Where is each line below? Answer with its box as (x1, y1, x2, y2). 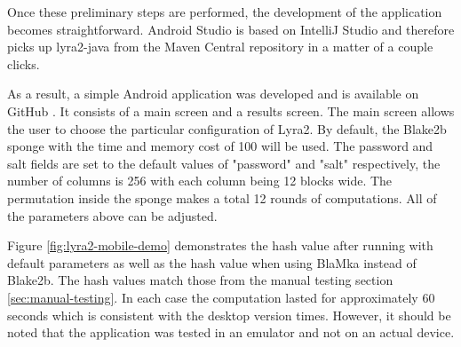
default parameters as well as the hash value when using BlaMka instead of (7, 253, 417, 272)
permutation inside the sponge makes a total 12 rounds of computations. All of (7, 188, 437, 207)
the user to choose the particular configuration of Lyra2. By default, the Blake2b (7, 119, 447, 138)
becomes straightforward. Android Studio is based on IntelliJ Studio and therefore (7, 20, 455, 38)
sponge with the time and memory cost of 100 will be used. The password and (7, 137, 433, 155)
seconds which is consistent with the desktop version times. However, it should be (7, 305, 451, 324)
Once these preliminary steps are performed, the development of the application (7, 3, 442, 20)
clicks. (7, 54, 40, 73)
